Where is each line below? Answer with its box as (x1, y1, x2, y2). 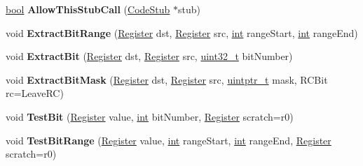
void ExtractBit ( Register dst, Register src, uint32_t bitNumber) (6, 49, 293, 63)
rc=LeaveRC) (6, 86, 64, 100)
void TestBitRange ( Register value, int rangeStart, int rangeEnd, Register (6, 133, 331, 147)
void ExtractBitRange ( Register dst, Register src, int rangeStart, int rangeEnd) (6, 25, 358, 40)
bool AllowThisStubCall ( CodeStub (6, 2, 170, 16)
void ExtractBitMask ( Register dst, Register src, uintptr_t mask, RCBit (6, 72, 328, 86)
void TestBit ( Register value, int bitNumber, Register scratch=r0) (6, 109, 294, 123)
